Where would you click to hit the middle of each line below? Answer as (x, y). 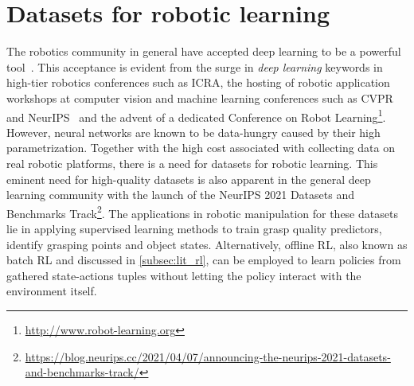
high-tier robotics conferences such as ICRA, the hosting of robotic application (198, 82)
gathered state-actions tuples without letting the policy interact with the (184, 275)
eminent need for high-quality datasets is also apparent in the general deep (189, 179)
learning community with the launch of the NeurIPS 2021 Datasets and (180, 195)
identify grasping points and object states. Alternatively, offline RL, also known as (207, 244)
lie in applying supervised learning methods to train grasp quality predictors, (194, 228)
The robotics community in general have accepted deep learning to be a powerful (204, 51)
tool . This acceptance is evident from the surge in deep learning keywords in (195, 66)
